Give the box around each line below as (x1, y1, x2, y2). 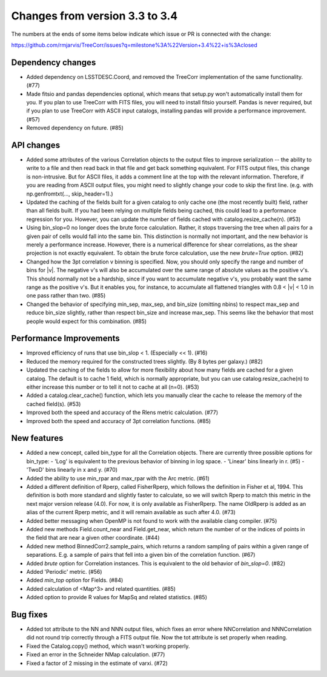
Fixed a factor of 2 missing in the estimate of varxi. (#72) (26, 659, 168, 667)
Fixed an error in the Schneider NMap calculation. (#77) (26, 651, 165, 658)
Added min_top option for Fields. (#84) (26, 577, 124, 584)
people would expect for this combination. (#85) (26, 318, 147, 325)
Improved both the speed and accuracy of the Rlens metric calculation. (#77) (26, 409, 219, 416)
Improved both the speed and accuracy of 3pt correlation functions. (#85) (26, 417, 211, 424)
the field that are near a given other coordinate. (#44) (26, 534, 160, 542)
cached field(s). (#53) (26, 400, 81, 407)
